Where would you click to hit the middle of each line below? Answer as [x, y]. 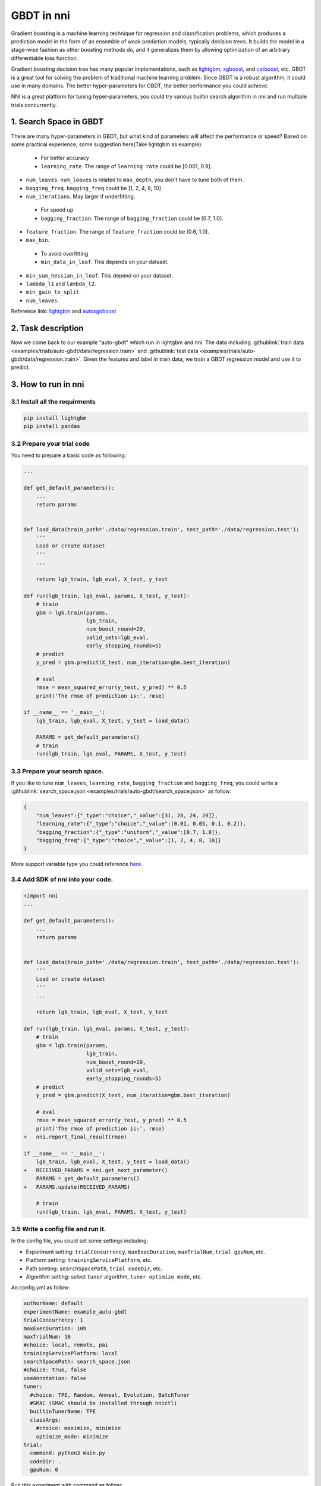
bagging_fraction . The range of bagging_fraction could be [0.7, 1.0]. [132, 218]
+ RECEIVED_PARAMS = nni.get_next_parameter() [96, 1170]
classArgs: [46, 1420]
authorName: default [53, 1304]
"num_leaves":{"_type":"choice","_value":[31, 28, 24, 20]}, [127, 815]
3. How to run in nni [48, 384]
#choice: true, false [55, 1370]
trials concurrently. [34, 105]
